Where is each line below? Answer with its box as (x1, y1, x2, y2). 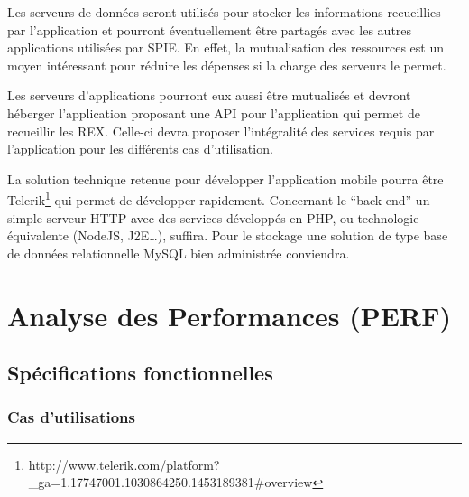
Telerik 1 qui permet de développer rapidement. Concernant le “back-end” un (7, 188, 430, 209)
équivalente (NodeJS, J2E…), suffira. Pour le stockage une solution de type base (7, 226, 448, 245)
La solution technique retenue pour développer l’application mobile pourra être (7, 169, 444, 188)
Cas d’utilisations (7, 406, 135, 428)
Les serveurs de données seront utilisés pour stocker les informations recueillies (7, 3, 441, 21)
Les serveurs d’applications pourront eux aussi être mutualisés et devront (7, 86, 411, 105)
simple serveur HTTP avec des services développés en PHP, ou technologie (7, 208, 419, 227)
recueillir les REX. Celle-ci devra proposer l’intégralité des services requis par (7, 121, 435, 140)
